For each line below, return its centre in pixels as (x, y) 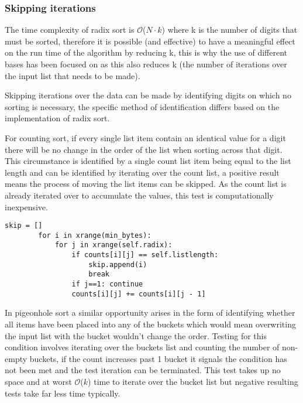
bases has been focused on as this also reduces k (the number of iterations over (146, 64)
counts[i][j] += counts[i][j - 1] (139, 294)
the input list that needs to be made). (73, 75)
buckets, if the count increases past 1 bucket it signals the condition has (158, 358)
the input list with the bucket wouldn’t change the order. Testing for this (136, 335)
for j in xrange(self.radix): (113, 245)
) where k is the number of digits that (230, 30)
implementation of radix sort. (57, 118)
